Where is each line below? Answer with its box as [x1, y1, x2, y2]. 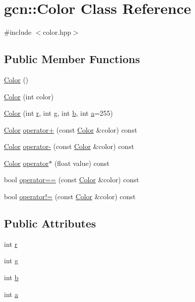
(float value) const [54, 157, 110, 168]
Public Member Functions [4, 51, 140, 67]
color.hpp [43, 27, 71, 37]
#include [4, 27, 32, 37]
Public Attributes [4, 216, 96, 231]
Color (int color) [4, 91, 54, 101]
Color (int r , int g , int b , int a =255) [4, 108, 113, 118]
